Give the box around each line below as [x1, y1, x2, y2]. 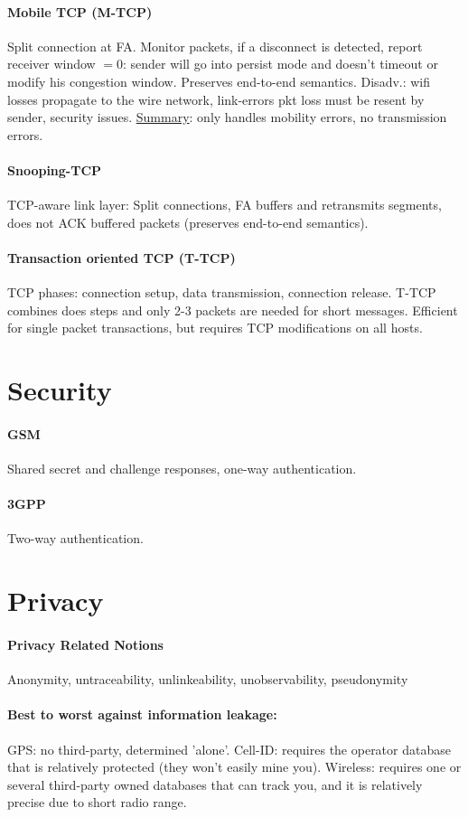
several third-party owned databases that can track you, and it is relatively [7, 775, 423, 794]
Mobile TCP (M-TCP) [7, 2, 153, 21]
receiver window [7, 54, 96, 73]
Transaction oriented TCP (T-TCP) [7, 248, 236, 267]
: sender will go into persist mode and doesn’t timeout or [123, 54, 438, 73]
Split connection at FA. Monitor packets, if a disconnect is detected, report [7, 36, 423, 55]
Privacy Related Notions [7, 635, 164, 654]
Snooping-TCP [7, 160, 102, 179]
